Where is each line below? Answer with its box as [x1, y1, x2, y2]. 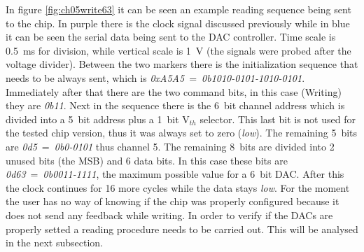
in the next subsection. [6, 235, 103, 250]
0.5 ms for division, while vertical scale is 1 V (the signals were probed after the [6, 43, 351, 57]
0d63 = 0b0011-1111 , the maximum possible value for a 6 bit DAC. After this [6, 167, 344, 181]
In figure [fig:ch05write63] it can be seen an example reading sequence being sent [6, 2, 351, 16]
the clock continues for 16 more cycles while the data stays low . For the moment [6, 180, 350, 195]
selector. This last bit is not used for [199, 111, 356, 126]
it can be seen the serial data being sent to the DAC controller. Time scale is [6, 29, 336, 44]
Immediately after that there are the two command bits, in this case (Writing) [6, 84, 342, 99]
